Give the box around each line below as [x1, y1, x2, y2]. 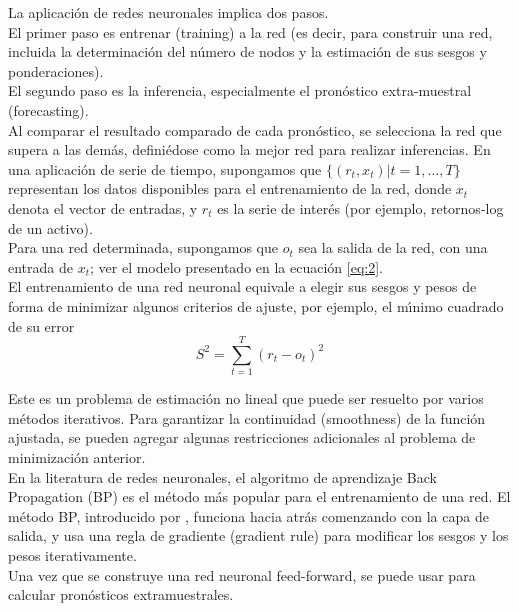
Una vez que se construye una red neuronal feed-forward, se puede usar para [8, 564, 476, 585]
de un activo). [8, 217, 93, 238]
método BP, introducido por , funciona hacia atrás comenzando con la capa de [8, 505, 489, 526]
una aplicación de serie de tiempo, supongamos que [8, 158, 322, 179]
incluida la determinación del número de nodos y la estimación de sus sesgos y [8, 41, 487, 62]
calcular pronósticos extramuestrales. [8, 584, 234, 605]
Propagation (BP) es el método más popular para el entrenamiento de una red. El [8, 486, 511, 507]
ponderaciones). [8, 60, 104, 81]
